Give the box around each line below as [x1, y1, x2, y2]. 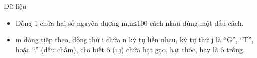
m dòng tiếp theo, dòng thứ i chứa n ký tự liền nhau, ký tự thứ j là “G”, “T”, [15, 34, 254, 45]
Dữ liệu [4, 1, 26, 11]
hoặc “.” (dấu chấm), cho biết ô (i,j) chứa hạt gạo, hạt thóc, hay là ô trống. [15, 44, 245, 54]
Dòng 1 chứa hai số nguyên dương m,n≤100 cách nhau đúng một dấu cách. [15, 17, 244, 28]
